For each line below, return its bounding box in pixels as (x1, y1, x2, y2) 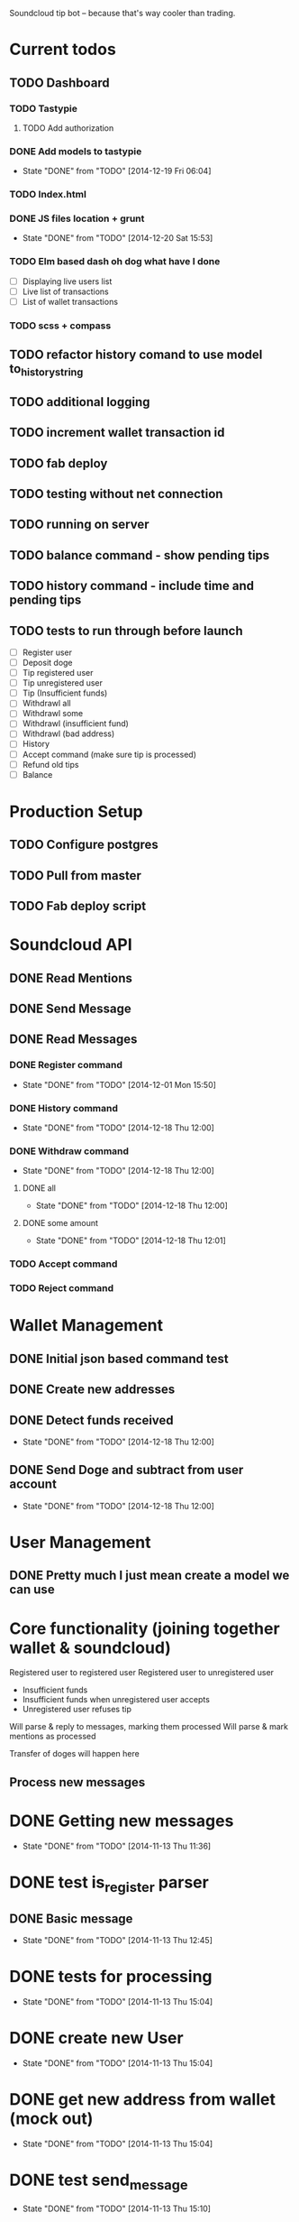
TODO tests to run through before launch (9, 622, 243, 639)
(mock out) (9, 2108, 94, 2129)
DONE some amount (22, 1218, 99, 1229)
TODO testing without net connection (9, 486, 223, 502)
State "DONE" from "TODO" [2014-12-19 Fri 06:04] (22, 166, 212, 177)
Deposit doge (22, 657, 74, 668)
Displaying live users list (22, 275, 113, 287)
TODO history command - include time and (9, 578, 255, 594)
